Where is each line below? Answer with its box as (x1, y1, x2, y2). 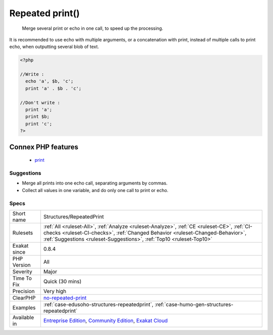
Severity (12, 268, 32, 275)
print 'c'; (25, 121, 53, 126)
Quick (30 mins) (43, 278, 82, 285)
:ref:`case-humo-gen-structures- (154, 301, 234, 308)
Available (12, 314, 34, 321)
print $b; (25, 114, 50, 120)
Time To (12, 274, 32, 281)
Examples (12, 304, 36, 311)
